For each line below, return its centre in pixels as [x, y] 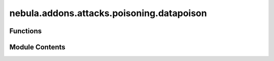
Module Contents [37, 47]
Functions [26, 31]
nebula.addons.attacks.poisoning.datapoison [108, 13]
